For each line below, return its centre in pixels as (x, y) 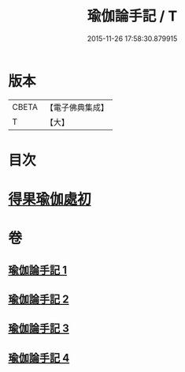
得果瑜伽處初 (50, 199)
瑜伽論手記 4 (39, 357)
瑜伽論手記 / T (132, 16)
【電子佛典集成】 (77, 107)
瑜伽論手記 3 (39, 329)
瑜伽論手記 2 (39, 300)
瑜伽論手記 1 (38, 270)
